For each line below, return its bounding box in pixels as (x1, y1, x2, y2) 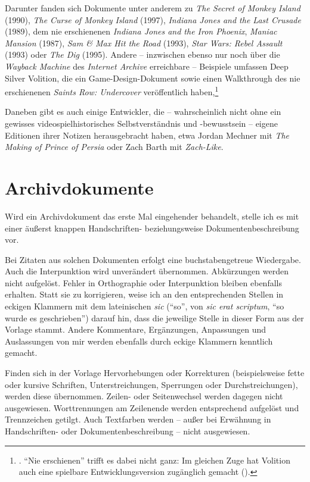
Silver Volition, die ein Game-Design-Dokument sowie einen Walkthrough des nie (5, 71, 300, 84)
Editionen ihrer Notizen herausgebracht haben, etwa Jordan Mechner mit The (5, 129, 290, 141)
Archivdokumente (5, 175, 154, 199)
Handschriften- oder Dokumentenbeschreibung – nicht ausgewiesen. (5, 425, 250, 437)
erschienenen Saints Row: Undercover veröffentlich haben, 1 (5, 84, 219, 98)
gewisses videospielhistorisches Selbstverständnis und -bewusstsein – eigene (5, 117, 278, 129)
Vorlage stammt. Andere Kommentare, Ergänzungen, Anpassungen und (5, 323, 266, 336)
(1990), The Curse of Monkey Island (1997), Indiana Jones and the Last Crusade (5, 13, 301, 26)
